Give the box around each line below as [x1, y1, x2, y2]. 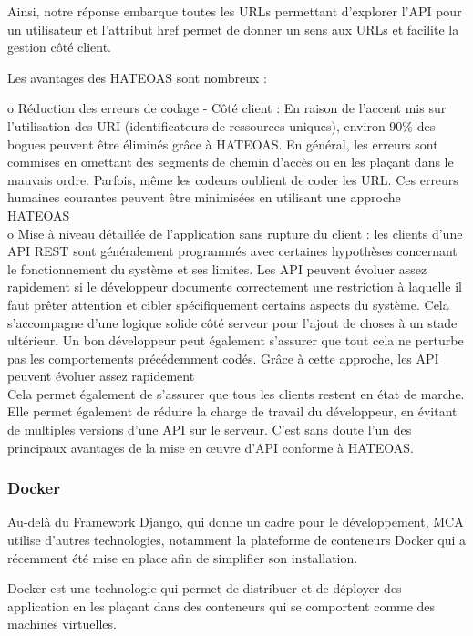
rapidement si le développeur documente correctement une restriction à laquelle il [7, 277, 462, 296]
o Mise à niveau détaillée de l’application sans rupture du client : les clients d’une [7, 223, 463, 242]
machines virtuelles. [7, 614, 117, 633]
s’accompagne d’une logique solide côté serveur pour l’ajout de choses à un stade [7, 313, 458, 332]
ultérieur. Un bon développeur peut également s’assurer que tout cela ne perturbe [7, 331, 464, 350]
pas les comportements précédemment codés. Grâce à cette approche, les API [7, 348, 439, 367]
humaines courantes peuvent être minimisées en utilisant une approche [7, 188, 401, 207]
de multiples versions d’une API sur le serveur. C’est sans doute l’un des [7, 420, 412, 439]
